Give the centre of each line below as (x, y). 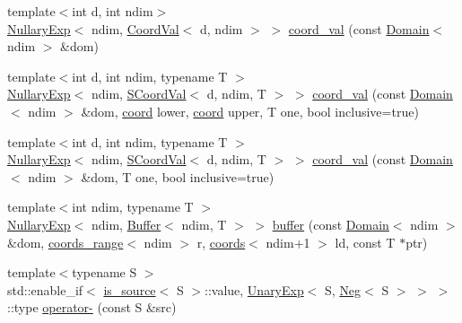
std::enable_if (45, 289)
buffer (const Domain (331, 224)
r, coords (221, 242)
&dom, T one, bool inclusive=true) (178, 176)
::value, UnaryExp (254, 289)
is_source (130, 289)
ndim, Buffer (126, 224)
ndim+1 (288, 242)
